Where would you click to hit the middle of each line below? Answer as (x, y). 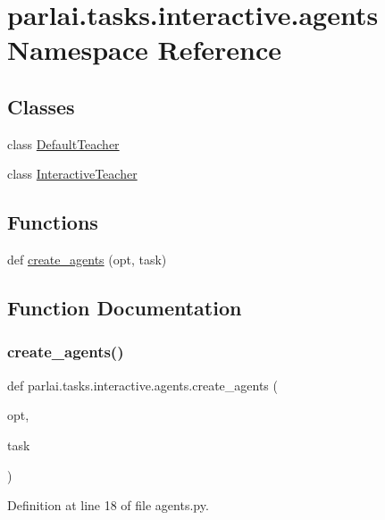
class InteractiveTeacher (72, 174)
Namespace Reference (144, 50)
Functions (53, 222)
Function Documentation (125, 308)
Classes (41, 106)
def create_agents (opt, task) (87, 260)
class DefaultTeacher (63, 143)
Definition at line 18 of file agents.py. (108, 505)
